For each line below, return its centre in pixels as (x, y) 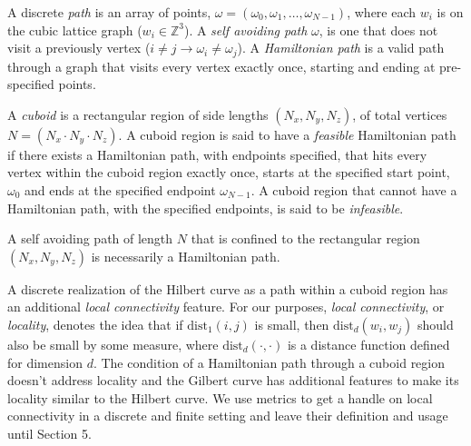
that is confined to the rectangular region (305, 238)
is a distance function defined (368, 344)
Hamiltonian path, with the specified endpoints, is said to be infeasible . (206, 208)
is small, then (292, 324)
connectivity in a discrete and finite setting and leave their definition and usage (228, 416)
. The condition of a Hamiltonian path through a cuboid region (269, 362)
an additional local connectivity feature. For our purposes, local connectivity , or (226, 307)
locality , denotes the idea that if (95, 324)
